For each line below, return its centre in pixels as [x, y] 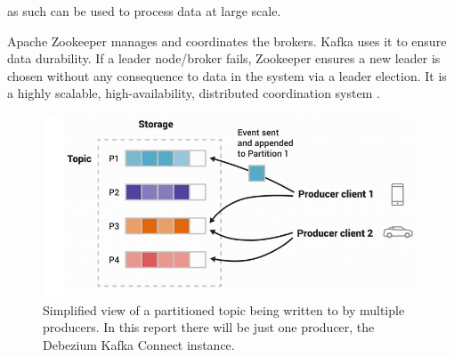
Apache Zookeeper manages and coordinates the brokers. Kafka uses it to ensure [227, 41]
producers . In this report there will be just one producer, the [209, 327]
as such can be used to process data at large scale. [144, 11]
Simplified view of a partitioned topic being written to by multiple [224, 309]
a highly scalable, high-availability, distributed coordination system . [194, 93]
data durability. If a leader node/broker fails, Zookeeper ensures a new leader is [224, 58]
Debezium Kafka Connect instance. [139, 344]
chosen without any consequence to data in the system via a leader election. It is [227, 75]
